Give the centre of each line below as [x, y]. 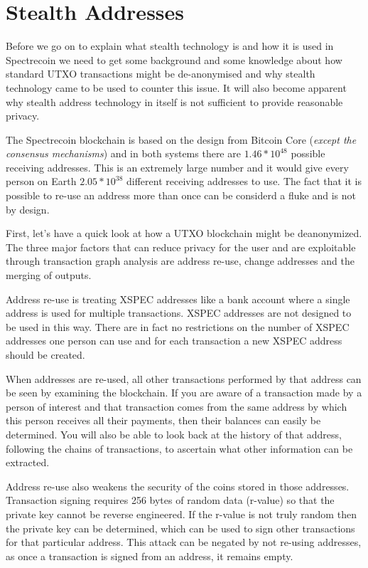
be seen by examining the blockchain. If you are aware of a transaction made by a [184, 393]
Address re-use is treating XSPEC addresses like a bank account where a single [178, 299]
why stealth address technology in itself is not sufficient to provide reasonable [174, 101]
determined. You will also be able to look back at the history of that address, [174, 434]
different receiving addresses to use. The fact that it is [244, 181]
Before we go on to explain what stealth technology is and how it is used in [170, 46]
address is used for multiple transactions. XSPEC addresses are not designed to [179, 313]
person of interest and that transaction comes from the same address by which [177, 406]
